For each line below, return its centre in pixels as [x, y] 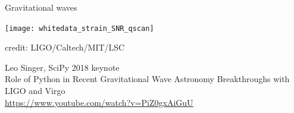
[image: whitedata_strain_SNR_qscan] [79, 28]
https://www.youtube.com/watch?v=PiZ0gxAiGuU [99, 102]
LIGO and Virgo [35, 91]
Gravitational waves [41, 7]
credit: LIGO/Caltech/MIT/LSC [65, 47]
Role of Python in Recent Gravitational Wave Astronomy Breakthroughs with [147, 79]
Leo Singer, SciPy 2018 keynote [62, 67]
